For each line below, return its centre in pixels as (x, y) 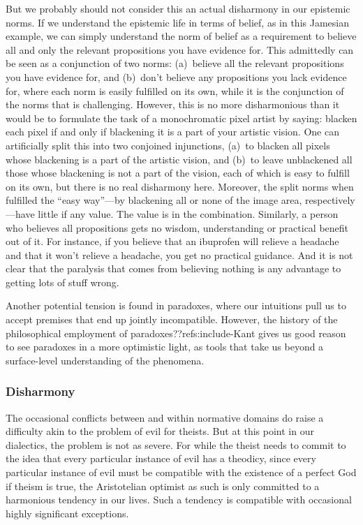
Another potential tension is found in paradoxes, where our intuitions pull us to (176, 305)
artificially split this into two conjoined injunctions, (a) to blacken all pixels (168, 145)
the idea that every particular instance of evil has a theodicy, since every (161, 458)
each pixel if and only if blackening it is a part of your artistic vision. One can (172, 132)
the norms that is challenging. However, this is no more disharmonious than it (173, 104)
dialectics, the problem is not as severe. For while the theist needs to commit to (176, 444)
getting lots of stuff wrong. (62, 282)
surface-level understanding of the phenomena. (105, 360)
